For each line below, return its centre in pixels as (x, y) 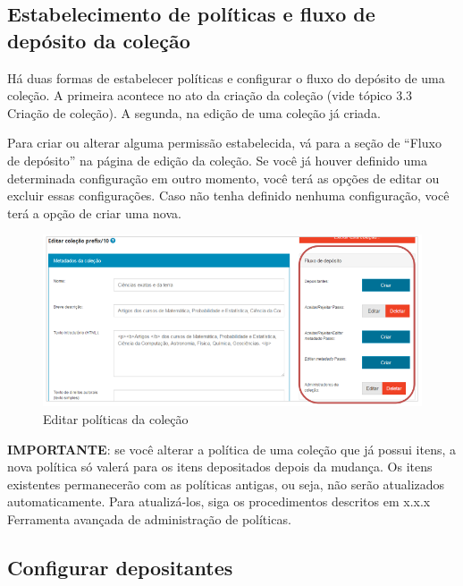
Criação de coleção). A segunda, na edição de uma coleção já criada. (194, 112)
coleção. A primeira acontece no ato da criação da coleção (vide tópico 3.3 (210, 95)
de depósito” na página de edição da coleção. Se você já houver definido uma (217, 160)
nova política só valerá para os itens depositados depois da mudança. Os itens (220, 467)
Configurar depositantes (120, 567)
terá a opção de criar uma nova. (94, 212)
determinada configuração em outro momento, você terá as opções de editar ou (223, 178)
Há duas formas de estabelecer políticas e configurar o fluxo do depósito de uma (226, 77)
